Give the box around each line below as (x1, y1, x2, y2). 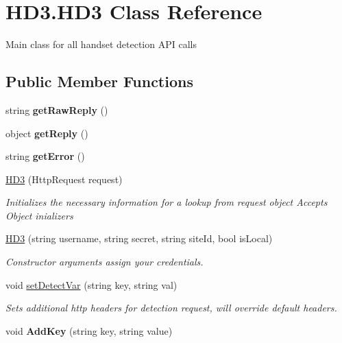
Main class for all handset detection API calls (5, 37, 197, 51)
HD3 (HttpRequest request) (5, 171, 123, 186)
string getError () (5, 149, 85, 163)
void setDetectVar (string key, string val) (5, 277, 178, 292)
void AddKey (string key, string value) (5, 323, 173, 338)
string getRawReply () (5, 102, 108, 117)
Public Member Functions (5, 71, 193, 92)
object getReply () (5, 126, 88, 140)
